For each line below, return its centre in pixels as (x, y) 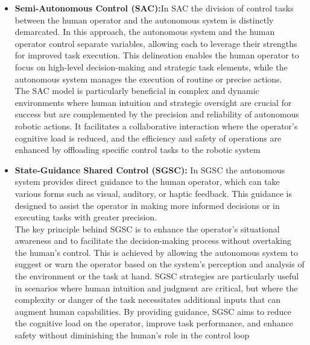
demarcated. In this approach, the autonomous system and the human (145, 32)
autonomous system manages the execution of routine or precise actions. (148, 79)
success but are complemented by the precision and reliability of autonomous (157, 114)
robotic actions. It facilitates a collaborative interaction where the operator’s (156, 126)
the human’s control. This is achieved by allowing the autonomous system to (156, 252)
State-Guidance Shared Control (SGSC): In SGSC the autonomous (150, 169)
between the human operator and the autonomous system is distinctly (144, 20)
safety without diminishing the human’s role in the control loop (132, 335)
